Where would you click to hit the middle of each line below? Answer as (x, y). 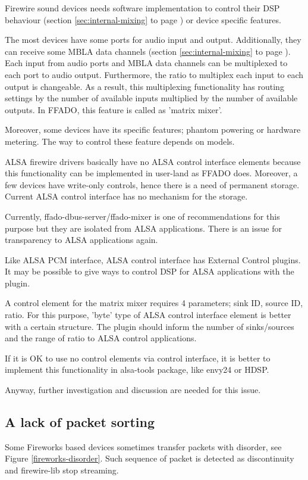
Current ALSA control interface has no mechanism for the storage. (126, 196)
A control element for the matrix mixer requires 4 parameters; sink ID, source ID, (154, 303)
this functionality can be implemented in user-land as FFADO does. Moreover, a (151, 173)
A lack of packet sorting (80, 422)
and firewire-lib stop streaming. (62, 470)
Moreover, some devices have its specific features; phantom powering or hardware (153, 130)
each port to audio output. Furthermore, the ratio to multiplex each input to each (154, 74)
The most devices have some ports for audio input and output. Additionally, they (153, 40)
